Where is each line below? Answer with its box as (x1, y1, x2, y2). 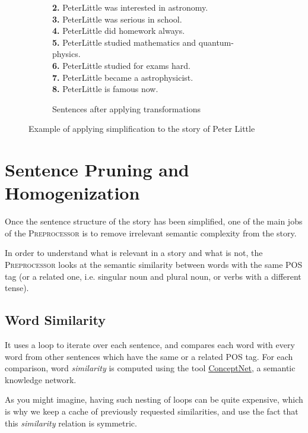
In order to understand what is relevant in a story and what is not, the (5, 246, 263, 259)
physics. (52, 48, 81, 60)
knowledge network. (5, 373, 77, 385)
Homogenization (5, 181, 140, 205)
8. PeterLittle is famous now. (52, 83, 158, 95)
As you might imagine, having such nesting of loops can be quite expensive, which (5, 393, 303, 406)
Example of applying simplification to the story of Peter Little (28, 122, 255, 135)
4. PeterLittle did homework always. (52, 24, 185, 37)
